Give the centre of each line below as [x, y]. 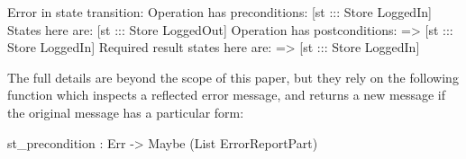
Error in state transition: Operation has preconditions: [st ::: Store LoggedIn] [219, 12]
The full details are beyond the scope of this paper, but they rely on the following [233, 77]
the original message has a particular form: [126, 112]
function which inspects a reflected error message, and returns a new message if [227, 95]
